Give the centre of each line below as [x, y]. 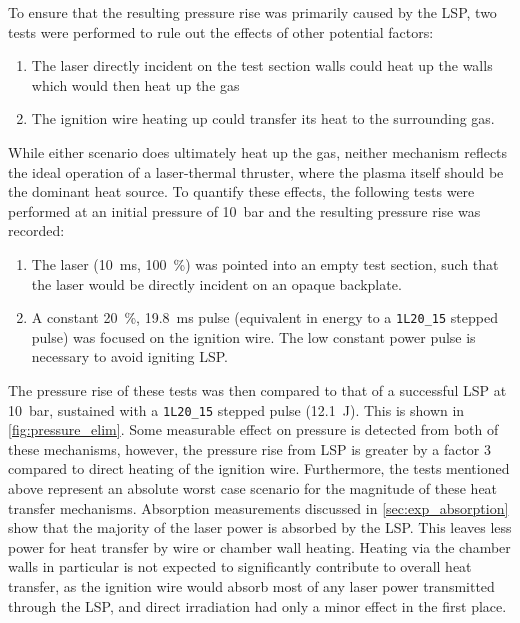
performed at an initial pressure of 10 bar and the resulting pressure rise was [244, 210]
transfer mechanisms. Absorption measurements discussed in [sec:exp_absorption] [258, 507]
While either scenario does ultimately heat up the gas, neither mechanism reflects [258, 151]
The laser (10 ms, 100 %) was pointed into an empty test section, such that [265, 263]
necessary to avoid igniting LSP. [130, 356]
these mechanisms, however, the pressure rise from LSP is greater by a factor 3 [249, 448]
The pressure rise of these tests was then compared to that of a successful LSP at [257, 389]
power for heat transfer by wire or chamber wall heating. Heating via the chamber [259, 546]
